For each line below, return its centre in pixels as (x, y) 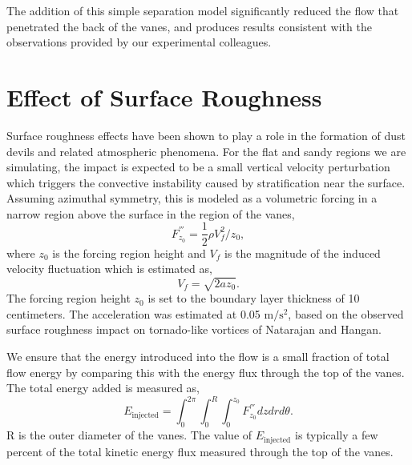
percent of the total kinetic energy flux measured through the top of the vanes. (200, 451)
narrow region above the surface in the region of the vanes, (151, 213)
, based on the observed (346, 313)
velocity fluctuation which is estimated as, (109, 269)
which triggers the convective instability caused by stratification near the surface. (206, 182)
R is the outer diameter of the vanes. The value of (129, 435)
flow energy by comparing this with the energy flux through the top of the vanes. (206, 372)
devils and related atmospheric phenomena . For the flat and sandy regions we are (206, 151)
